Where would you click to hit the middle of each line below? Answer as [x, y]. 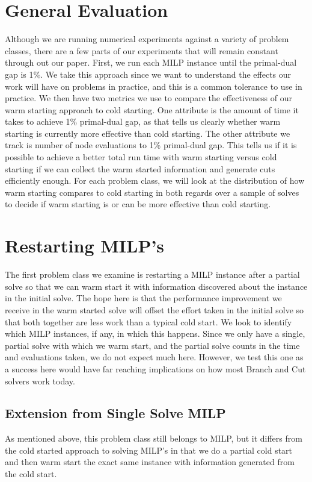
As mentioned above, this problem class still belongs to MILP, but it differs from [154, 438]
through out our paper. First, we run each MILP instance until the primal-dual [151, 62]
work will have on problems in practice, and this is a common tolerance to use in [154, 86]
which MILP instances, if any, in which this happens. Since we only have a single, [155, 333]
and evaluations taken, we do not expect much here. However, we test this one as [154, 357]
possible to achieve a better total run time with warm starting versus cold [141, 157]
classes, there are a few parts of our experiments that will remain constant [142, 50]
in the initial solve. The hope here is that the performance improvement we [143, 298]
